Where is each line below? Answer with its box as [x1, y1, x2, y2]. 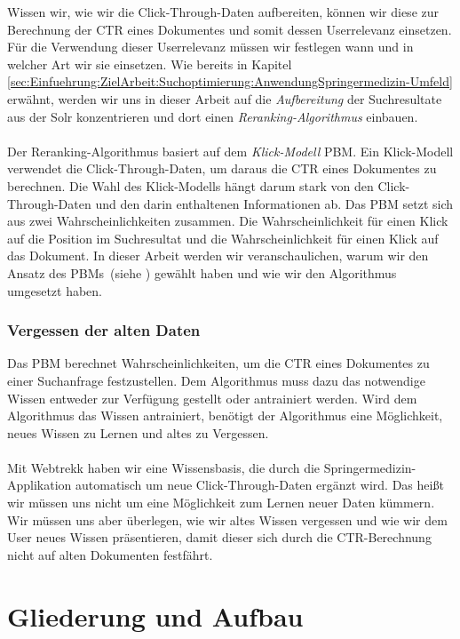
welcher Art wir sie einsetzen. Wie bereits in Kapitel [7, 54, 292, 73]
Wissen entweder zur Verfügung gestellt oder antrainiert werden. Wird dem [7, 388, 417, 407]
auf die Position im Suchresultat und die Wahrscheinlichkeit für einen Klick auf [7, 228, 439, 247]
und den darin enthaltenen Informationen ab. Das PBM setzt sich [95, 194, 454, 212]
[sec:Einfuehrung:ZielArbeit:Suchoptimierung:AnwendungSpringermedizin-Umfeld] [7, 72, 453, 91]
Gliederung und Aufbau [7, 597, 304, 634]
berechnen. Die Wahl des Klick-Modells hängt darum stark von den [7, 176, 374, 195]
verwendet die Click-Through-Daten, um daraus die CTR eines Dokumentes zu [7, 159, 437, 178]
